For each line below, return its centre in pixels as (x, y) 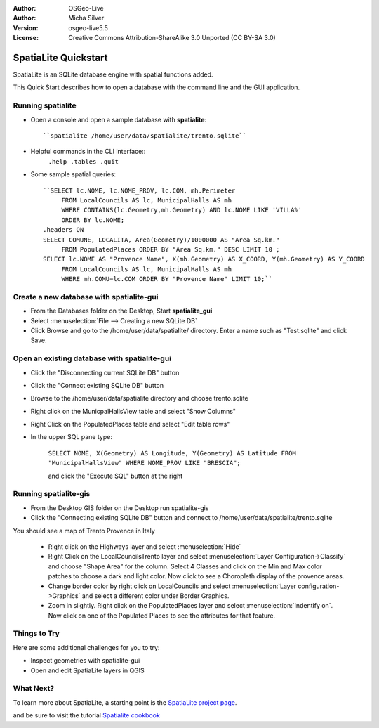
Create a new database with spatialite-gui (86, 297)
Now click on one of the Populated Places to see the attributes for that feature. (162, 616)
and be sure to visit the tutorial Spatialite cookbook (87, 715)
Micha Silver (86, 18)
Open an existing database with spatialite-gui (92, 358)
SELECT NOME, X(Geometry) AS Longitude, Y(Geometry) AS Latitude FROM (172, 453)
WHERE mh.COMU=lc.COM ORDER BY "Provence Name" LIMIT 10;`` (167, 279)
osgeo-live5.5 (88, 27)
